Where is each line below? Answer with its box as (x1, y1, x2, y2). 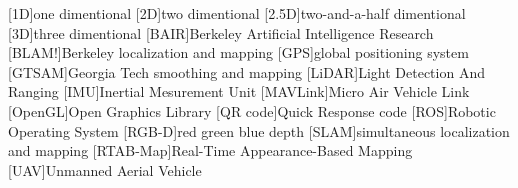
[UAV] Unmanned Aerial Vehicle (8, 159, 202, 180)
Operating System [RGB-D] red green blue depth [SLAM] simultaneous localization (8, 120, 510, 141)
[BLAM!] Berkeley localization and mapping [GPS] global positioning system (8, 42, 469, 63)
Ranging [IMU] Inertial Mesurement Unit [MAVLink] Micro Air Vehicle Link (8, 81, 470, 102)
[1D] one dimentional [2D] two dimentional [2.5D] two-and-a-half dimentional (8, 3, 466, 23)
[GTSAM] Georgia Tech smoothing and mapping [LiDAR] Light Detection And (8, 61, 485, 82)
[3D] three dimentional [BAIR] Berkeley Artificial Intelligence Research (8, 22, 434, 43)
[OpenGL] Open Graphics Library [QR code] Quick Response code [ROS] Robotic (8, 100, 496, 121)
